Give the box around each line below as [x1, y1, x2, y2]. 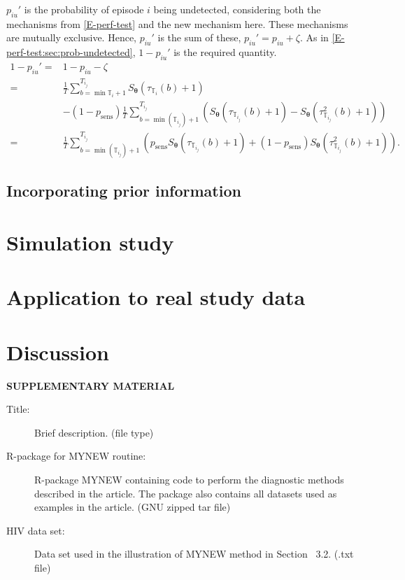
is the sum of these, [157, 30, 241, 45]
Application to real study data [6, 283, 306, 311]
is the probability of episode [24, 2, 144, 16]
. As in [299, 30, 329, 45]
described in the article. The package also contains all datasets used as [34, 486, 337, 500]
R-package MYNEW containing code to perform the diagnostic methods [34, 472, 344, 486]
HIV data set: [6, 523, 65, 537]
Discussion [6, 337, 109, 366]
